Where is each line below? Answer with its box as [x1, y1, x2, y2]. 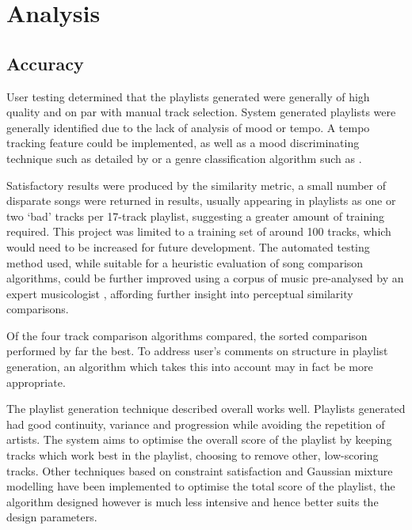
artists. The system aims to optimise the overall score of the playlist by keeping [6, 431, 392, 448]
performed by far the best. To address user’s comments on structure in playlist [6, 343, 388, 359]
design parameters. [6, 509, 97, 525]
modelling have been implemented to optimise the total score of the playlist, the [6, 478, 395, 494]
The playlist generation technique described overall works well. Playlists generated [6, 400, 406, 417]
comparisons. [6, 301, 69, 317]
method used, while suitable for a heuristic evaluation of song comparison [6, 254, 364, 271]
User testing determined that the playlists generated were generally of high [6, 88, 370, 104]
